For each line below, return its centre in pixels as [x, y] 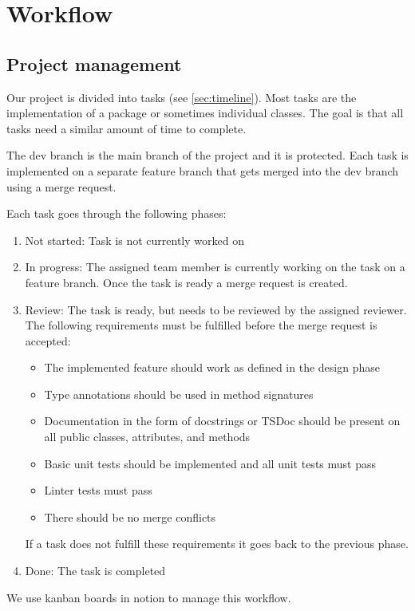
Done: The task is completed [95, 571]
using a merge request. [61, 186]
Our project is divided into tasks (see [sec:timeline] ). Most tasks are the [182, 97]
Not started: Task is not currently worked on [134, 240]
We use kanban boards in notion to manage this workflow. [149, 597]
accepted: [48, 340]
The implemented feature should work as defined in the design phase [212, 367]
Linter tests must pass [98, 490]
